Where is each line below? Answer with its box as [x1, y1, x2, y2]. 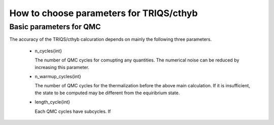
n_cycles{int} [35, 48, 62, 54]
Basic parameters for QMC [9, 22, 101, 31]
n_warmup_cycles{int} [35, 73, 81, 79]
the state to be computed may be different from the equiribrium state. [35, 90, 180, 96]
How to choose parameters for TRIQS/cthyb [9, 8, 198, 19]
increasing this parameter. [35, 64, 90, 70]
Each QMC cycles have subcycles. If [35, 108, 111, 114]
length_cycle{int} [35, 99, 71, 105]
